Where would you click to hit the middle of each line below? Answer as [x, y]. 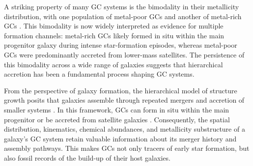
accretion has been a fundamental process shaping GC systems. [99, 74]
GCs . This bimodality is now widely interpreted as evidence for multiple [114, 26]
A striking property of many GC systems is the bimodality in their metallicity [122, 6]
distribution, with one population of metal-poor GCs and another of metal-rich [123, 16]
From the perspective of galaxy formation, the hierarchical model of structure [121, 90]
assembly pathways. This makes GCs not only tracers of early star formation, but [127, 148]
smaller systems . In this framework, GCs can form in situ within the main [117, 109]
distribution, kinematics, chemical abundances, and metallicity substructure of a [125, 129]
